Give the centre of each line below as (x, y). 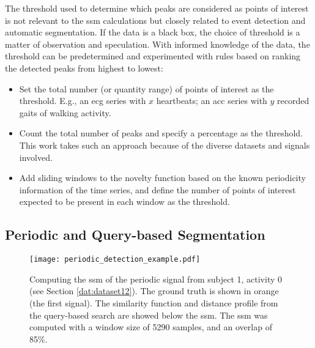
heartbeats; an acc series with (212, 101)
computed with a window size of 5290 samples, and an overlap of (151, 327)
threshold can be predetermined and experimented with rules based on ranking (153, 56)
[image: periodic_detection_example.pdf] (115, 260)
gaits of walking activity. (65, 112)
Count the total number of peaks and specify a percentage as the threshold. (161, 133)
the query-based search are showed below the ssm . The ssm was (149, 315)
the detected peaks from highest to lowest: (84, 68)
